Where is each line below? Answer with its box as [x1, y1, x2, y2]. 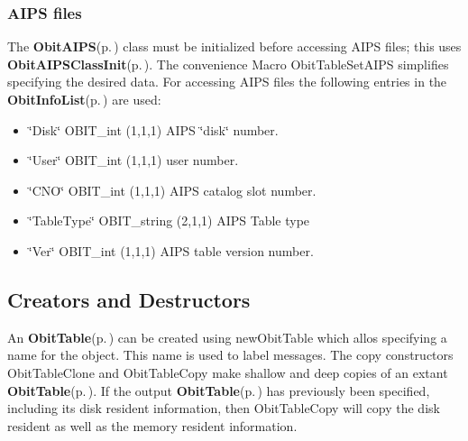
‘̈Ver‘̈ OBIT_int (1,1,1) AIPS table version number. [28, 241, 314, 260]
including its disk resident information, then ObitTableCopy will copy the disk [7, 399, 440, 418]
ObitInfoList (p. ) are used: [7, 90, 161, 108]
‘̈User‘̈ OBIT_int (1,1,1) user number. [28, 151, 239, 170]
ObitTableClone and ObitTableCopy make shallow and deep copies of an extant [7, 363, 448, 381]
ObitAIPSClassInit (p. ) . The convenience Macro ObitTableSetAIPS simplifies [7, 54, 449, 73]
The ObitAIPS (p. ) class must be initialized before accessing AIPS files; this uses [7, 37, 462, 56]
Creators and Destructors [7, 285, 251, 313]
